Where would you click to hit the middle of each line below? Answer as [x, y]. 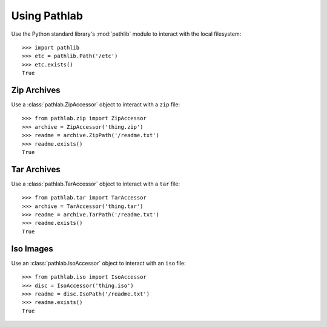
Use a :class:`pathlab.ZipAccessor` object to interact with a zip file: [96, 105]
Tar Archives [36, 169]
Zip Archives [36, 90]
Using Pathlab [47, 16]
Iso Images [32, 249]
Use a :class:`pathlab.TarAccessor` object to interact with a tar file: [96, 184]
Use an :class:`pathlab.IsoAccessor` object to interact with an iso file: [98, 263]
